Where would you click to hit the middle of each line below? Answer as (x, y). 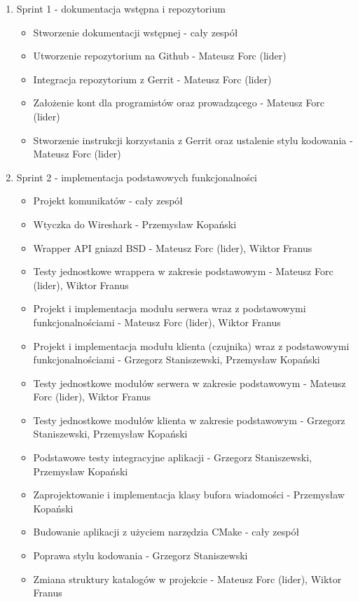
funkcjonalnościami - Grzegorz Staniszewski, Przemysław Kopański (177, 359)
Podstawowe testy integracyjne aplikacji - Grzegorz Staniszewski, (172, 457)
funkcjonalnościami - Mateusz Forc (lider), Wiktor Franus (157, 322)
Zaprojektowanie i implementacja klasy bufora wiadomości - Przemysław (189, 495)
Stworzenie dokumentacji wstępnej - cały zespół (136, 32)
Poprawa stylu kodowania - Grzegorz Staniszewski (140, 555)
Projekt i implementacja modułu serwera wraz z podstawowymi (170, 308)
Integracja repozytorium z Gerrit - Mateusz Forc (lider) (152, 79)
